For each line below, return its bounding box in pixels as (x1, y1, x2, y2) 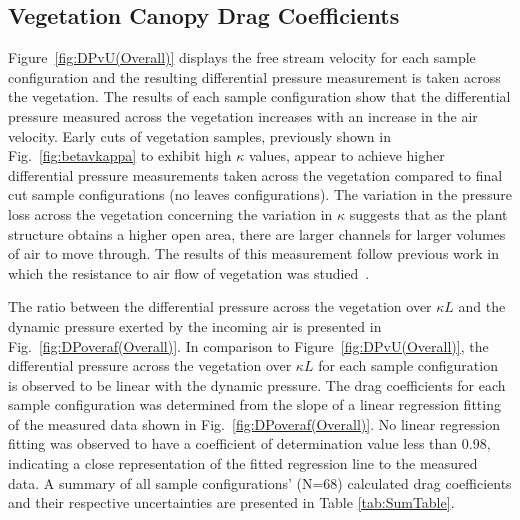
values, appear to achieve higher (248, 145, 445, 166)
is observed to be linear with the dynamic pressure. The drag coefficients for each (8, 374, 506, 395)
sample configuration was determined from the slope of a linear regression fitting (8, 394, 501, 415)
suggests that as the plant (349, 203, 508, 224)
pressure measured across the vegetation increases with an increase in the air (8, 105, 478, 126)
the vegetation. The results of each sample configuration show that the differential (8, 86, 511, 107)
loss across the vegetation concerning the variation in (8, 203, 333, 224)
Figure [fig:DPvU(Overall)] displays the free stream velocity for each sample (8, 47, 476, 68)
